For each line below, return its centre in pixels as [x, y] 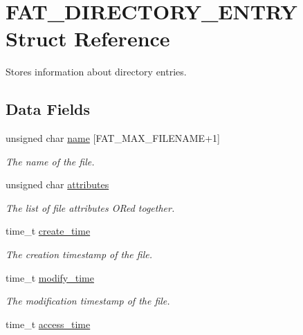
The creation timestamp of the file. [79, 254]
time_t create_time [48, 231]
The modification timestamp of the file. [88, 301]
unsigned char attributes [57, 184]
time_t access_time [48, 324]
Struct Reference [88, 38]
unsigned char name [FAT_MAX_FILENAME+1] [113, 138]
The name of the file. [50, 161]
